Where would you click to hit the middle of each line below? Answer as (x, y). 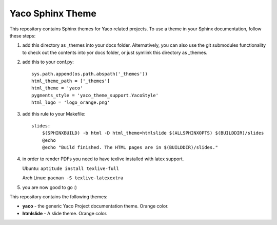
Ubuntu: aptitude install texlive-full (71, 168)
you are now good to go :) (50, 187)
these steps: (23, 35)
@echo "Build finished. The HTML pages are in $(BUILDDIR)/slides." (130, 147)
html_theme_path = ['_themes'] (71, 81)
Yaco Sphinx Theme (53, 13)
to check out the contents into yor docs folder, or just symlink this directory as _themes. (115, 52)
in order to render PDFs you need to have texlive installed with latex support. (103, 159)
